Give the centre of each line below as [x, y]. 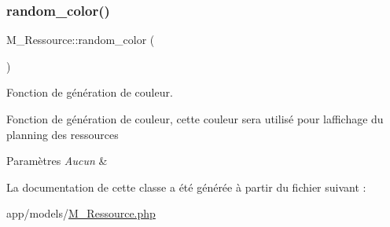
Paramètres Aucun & [57, 161]
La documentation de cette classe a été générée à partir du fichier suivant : [186, 187]
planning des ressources [63, 134]
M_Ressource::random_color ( [81, 40]
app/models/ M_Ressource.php [81, 213]
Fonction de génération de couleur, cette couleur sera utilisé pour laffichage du [195, 119]
